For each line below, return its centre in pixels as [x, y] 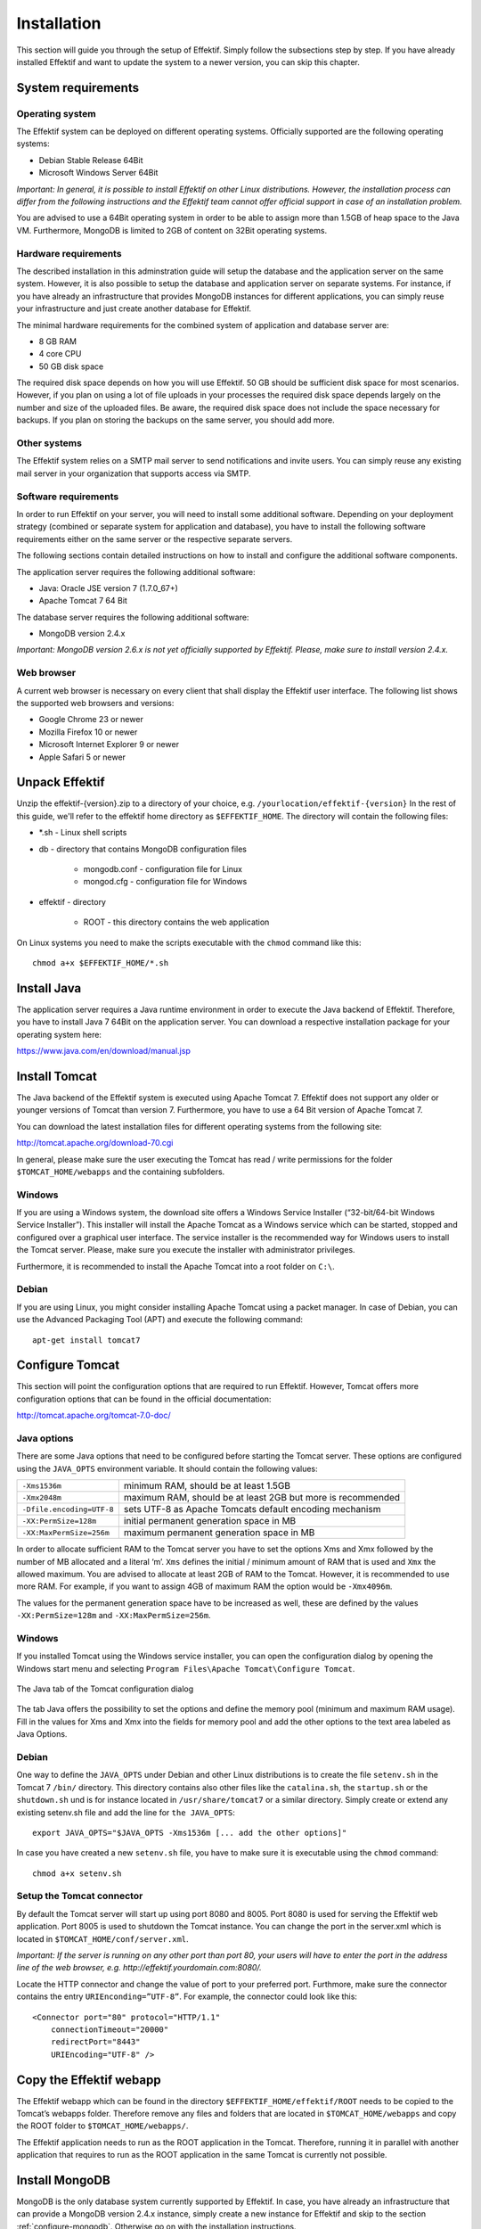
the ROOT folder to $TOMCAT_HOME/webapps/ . [102, 2126]
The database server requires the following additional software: [133, 617]
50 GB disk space [71, 366]
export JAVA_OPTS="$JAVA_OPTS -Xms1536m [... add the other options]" [190, 1833]
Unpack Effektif [61, 782]
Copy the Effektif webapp [89, 2080]
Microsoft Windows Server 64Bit [98, 173]
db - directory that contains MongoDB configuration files [143, 849]
